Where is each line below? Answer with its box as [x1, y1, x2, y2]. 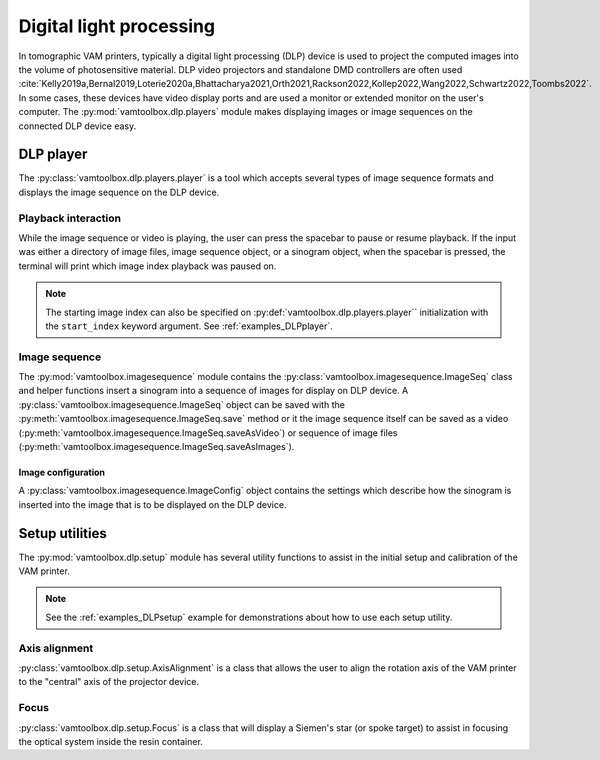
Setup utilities [18, 525, 107, 542]
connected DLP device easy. [18, 120, 137, 132]
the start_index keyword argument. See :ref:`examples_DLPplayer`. [45, 320, 334, 332]
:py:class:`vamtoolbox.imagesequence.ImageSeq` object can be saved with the [18, 398, 345, 410]
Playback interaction [18, 211, 122, 225]
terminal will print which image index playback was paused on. [18, 260, 277, 272]
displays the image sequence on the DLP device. [18, 186, 220, 198]
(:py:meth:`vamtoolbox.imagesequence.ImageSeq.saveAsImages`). [18, 440, 295, 452]
